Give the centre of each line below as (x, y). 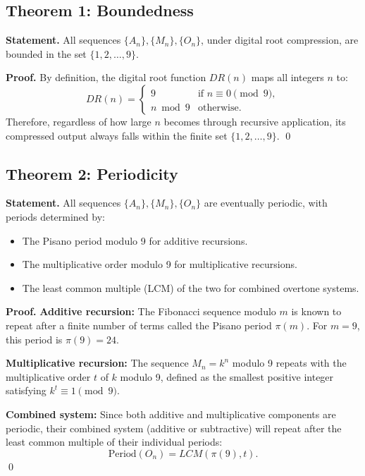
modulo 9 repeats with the (289, 363)
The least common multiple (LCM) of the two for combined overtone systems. (191, 287)
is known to (316, 311)
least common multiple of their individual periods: (114, 442)
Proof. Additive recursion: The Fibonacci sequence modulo (141, 311)
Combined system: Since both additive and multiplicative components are (171, 414)
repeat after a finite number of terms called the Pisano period (139, 325)
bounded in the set (46, 53)
